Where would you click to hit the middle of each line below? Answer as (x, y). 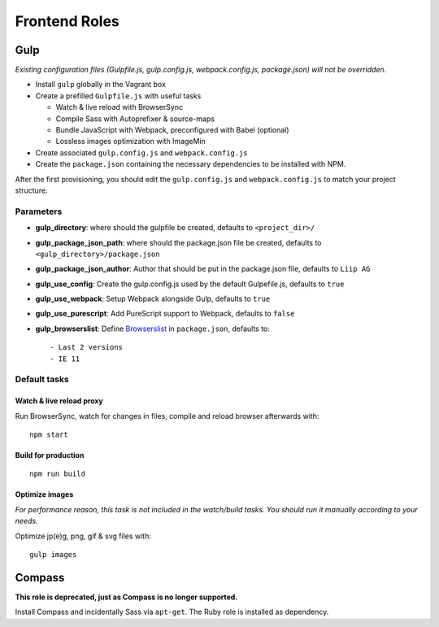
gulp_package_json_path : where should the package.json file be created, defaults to (178, 242)
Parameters (39, 211)
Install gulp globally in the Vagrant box (101, 85)
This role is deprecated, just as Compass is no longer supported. (126, 597)
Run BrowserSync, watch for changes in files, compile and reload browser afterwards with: (167, 416)
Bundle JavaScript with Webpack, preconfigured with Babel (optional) (172, 130)
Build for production (50, 455)
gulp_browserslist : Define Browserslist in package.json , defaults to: (152, 329)
